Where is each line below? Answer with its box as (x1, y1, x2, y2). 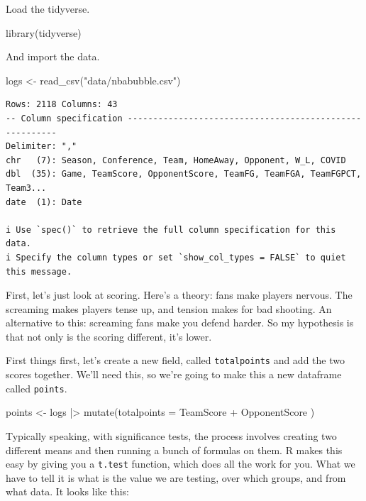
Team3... (6, 182, 47, 193)
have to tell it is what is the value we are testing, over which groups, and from (6, 470, 346, 485)
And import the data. (6, 49, 100, 64)
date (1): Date (6, 197, 82, 207)
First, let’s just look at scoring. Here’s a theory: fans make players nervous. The (6, 287, 353, 302)
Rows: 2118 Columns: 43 (6, 99, 118, 110)
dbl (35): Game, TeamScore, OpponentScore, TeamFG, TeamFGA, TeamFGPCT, (6, 169, 362, 180)
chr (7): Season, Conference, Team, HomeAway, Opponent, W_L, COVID (6, 155, 346, 165)
